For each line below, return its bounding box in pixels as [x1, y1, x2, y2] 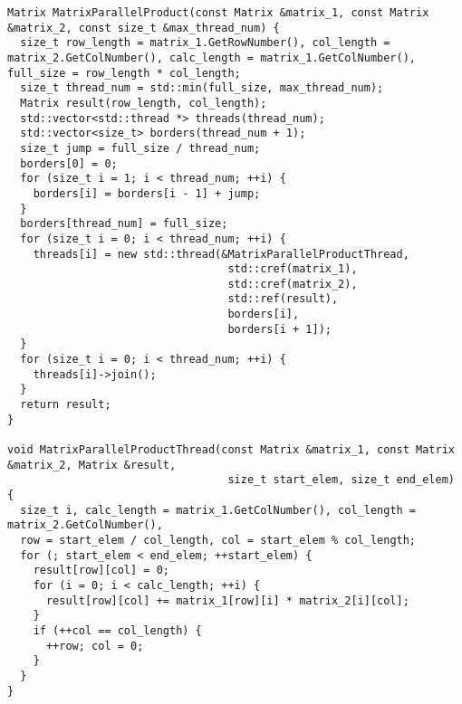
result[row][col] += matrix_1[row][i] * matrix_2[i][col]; [45, 594, 409, 607]
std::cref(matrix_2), [227, 277, 358, 290]
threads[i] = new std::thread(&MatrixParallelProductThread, [33, 247, 409, 261]
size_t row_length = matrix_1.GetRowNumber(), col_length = [20, 36, 390, 50]
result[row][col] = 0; [33, 564, 169, 577]
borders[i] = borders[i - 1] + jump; [33, 186, 261, 200]
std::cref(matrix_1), [227, 262, 358, 276]
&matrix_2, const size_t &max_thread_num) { [7, 21, 280, 34]
